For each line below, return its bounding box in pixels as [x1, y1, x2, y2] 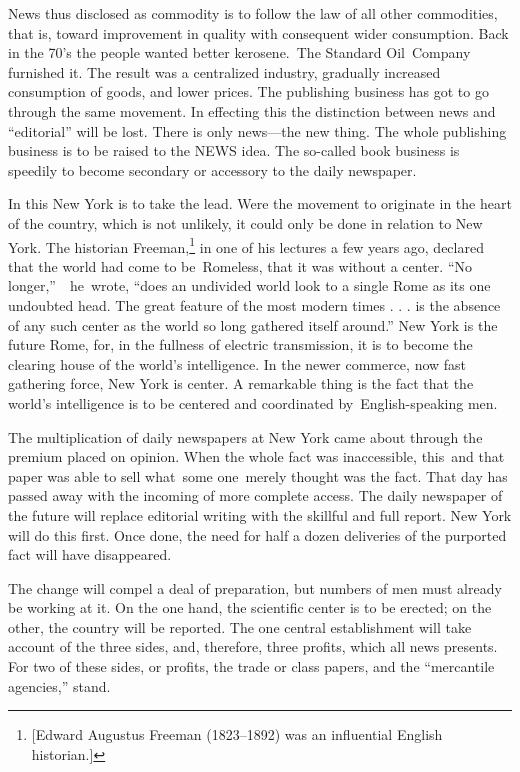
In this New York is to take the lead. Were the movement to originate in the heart [8, 193, 512, 214]
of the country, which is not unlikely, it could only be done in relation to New [8, 212, 483, 233]
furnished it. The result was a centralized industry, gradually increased [8, 61, 441, 82]
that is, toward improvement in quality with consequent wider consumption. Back [8, 22, 509, 43]
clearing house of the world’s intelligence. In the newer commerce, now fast [8, 353, 467, 374]
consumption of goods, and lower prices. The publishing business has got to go [8, 81, 489, 102]
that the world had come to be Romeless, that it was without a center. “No [8, 255, 473, 276]
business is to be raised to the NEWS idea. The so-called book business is [8, 140, 460, 161]
